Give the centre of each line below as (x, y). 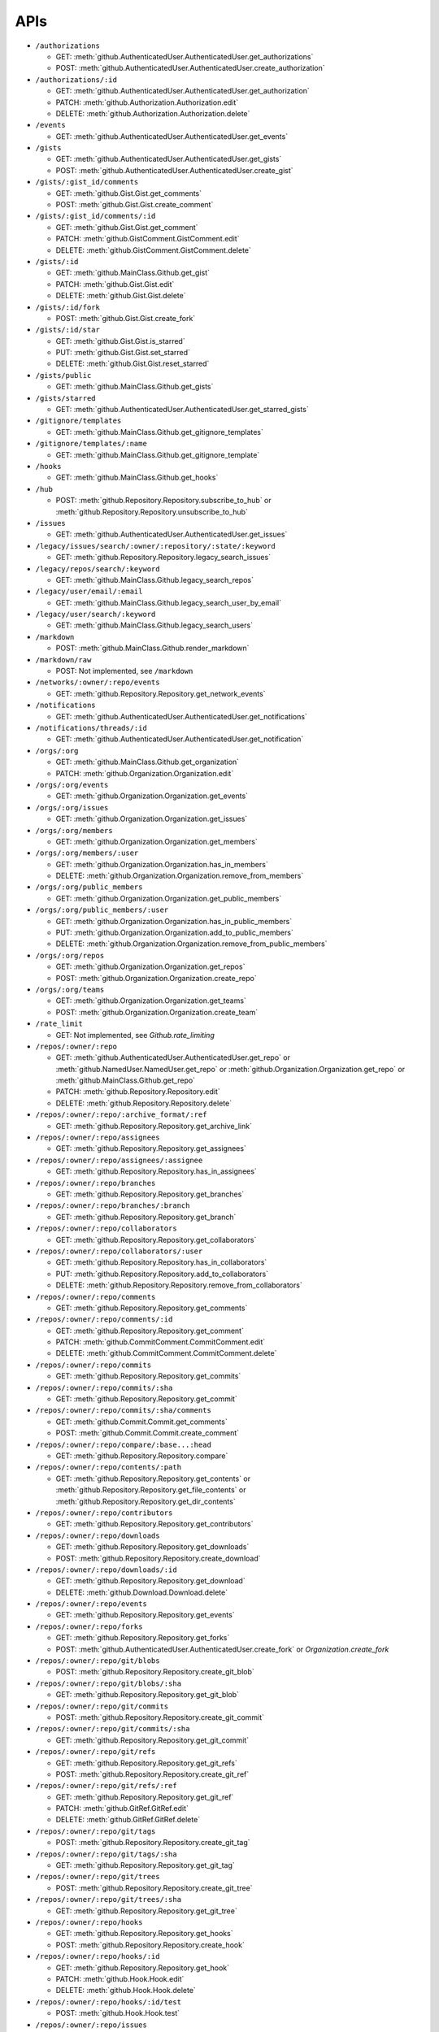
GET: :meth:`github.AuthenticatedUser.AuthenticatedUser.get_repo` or (173, 1057)
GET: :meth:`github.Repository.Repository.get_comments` (152, 1308)
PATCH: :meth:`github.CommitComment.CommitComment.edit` (161, 1342)
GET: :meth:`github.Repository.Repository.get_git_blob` (148, 1695)
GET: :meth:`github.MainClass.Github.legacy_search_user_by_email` (169, 602)
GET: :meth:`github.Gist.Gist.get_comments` (129, 193)
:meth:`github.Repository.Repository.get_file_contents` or (151, 1490)
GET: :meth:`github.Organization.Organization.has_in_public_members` (174, 921)
